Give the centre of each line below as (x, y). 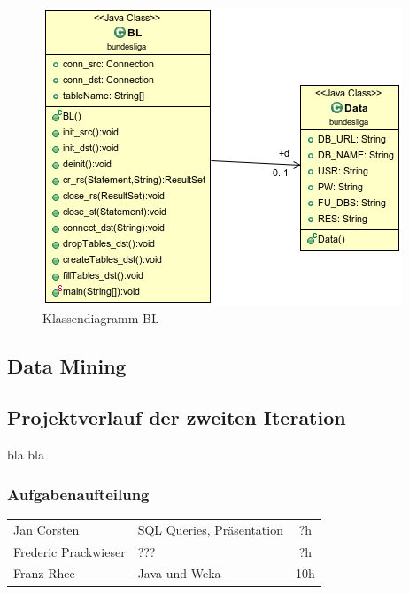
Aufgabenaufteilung (78, 494)
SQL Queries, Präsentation (210, 529)
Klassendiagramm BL (101, 317)
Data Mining (67, 365)
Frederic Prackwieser (69, 551)
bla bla (26, 455)
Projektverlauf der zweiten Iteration (177, 417)
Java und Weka (179, 573)
